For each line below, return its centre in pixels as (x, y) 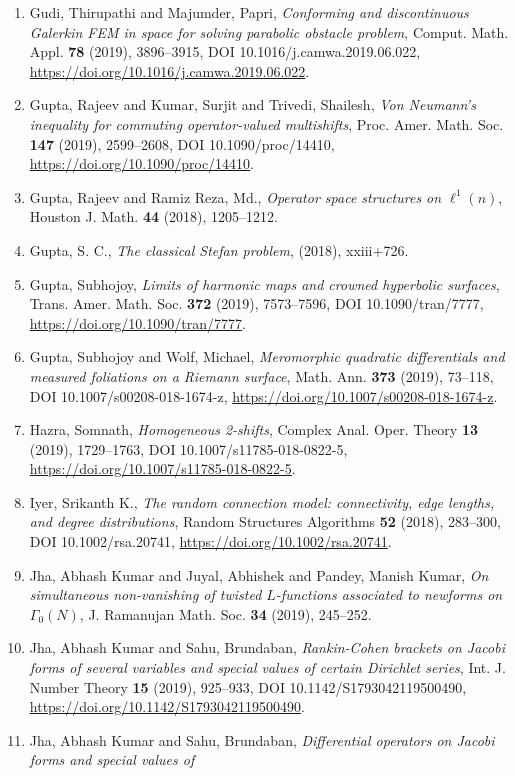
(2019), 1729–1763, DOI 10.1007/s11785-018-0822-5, (188, 448)
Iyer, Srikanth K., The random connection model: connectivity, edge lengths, (262, 501)
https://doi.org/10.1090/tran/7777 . (137, 322)
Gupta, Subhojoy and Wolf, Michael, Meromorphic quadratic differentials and (267, 356)
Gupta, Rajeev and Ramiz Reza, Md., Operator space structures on (235, 196)
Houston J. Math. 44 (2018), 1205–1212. (153, 216)
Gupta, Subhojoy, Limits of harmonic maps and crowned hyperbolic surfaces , (264, 283)
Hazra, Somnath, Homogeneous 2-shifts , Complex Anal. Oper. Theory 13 (254, 429)
